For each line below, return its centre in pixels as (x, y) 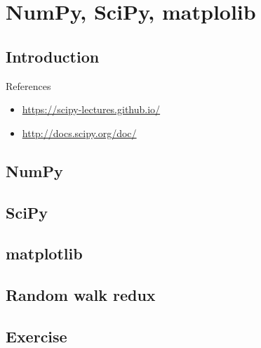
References (28, 85)
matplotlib (44, 253)
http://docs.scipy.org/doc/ (79, 133)
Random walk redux (81, 295)
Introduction (53, 56)
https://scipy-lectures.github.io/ (91, 109)
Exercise (36, 336)
